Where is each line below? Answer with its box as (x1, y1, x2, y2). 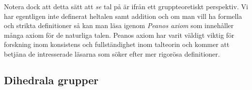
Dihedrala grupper (4, 72, 99, 87)
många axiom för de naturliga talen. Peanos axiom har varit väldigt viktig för (4, 30, 235, 40)
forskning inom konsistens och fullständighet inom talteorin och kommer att (4, 39, 230, 49)
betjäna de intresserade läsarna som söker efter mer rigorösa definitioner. (4, 48, 220, 59)
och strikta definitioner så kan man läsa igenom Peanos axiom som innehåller (4, 20, 234, 30)
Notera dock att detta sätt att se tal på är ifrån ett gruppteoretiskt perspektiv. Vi (4, 1, 248, 11)
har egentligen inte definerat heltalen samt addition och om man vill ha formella (4, 11, 242, 21)
